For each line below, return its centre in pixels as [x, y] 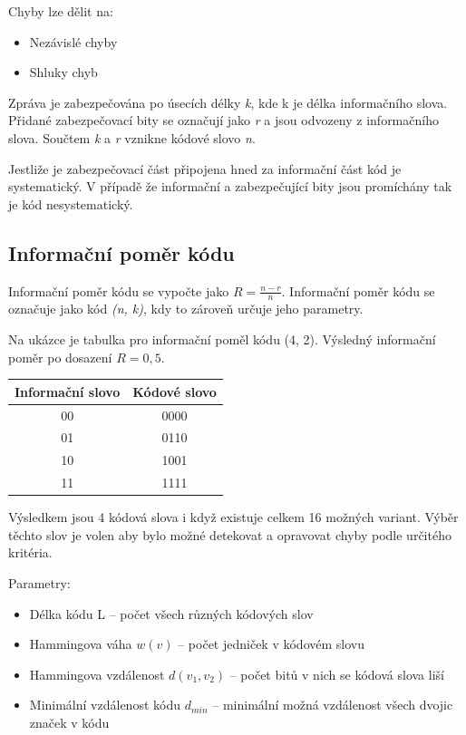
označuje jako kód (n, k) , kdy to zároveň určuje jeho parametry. [186, 309]
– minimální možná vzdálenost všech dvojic [333, 705]
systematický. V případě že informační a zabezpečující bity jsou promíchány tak [230, 186]
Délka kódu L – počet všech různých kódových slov [171, 613]
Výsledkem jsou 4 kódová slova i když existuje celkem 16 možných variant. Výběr [233, 517]
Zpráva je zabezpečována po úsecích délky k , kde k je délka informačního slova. [228, 102]
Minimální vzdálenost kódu [105, 705]
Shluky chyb [63, 72]
